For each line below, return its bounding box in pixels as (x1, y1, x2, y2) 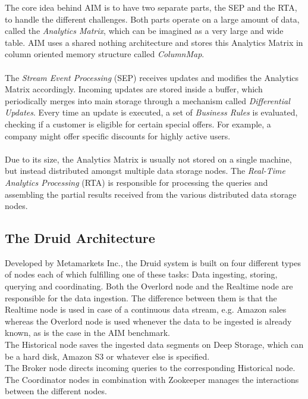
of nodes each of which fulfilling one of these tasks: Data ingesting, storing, (5, 268, 278, 280)
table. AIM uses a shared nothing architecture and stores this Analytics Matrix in (5, 36, 303, 48)
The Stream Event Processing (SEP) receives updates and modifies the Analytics (5, 71, 299, 83)
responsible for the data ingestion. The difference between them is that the (5, 291, 277, 304)
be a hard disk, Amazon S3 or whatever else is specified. (5, 350, 210, 362)
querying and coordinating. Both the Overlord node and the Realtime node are (5, 280, 293, 292)
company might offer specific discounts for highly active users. (5, 129, 231, 142)
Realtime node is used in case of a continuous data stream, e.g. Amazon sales (5, 303, 287, 316)
